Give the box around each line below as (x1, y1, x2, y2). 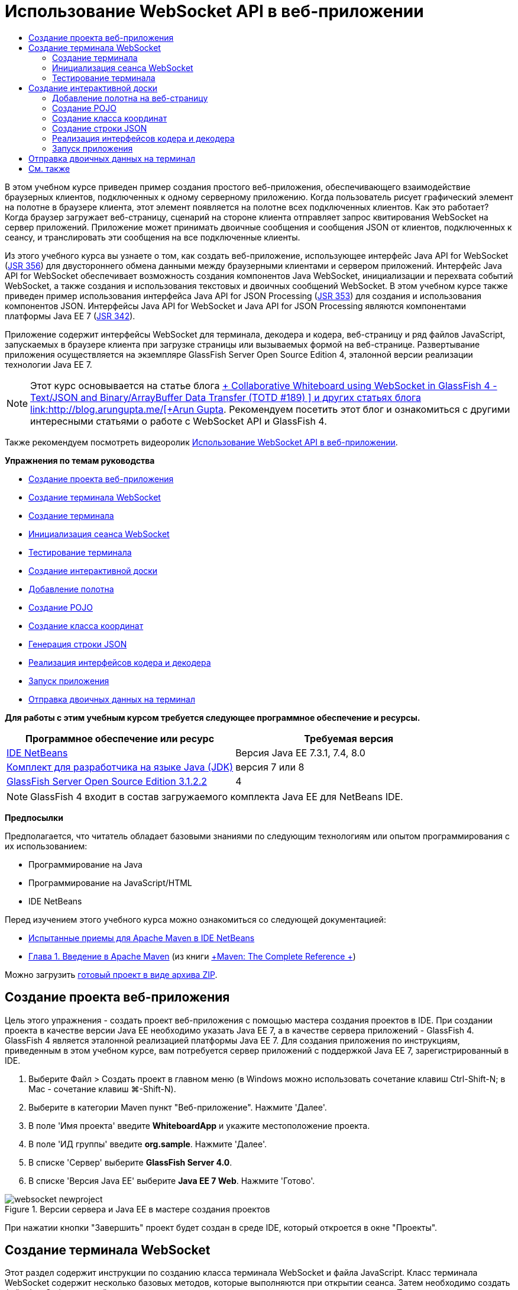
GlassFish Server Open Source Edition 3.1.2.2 (7, 775, 208, 787)
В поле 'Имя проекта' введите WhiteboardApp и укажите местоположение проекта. (28, 1120, 370, 1131)
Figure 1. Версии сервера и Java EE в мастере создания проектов (5, 1204, 270, 1214)
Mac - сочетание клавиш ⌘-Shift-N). (28, 1083, 176, 1094)
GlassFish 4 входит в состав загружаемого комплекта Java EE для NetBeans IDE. (30, 790, 403, 803)
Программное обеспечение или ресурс (25, 732, 215, 745)
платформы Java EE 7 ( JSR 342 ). (5, 310, 135, 321)
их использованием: (5, 840, 88, 851)
